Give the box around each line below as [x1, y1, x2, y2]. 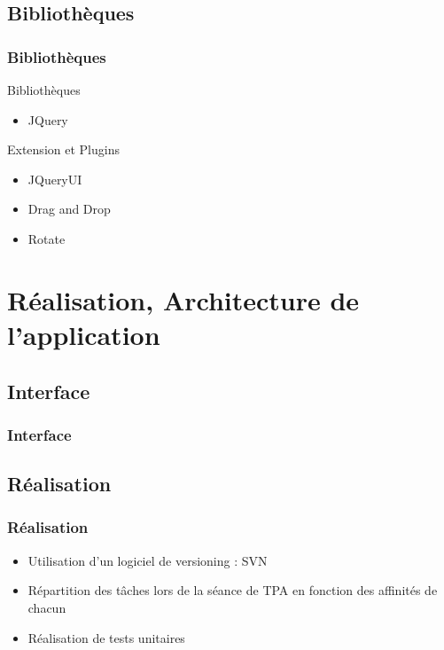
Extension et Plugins [7, 140, 120, 159]
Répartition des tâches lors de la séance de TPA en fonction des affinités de [27, 581, 438, 599]
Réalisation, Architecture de [7, 281, 360, 317]
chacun [27, 598, 66, 616]
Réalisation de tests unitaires [27, 628, 185, 646]
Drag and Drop [27, 200, 111, 218]
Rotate [27, 229, 66, 247]
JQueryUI [27, 169, 82, 188]
